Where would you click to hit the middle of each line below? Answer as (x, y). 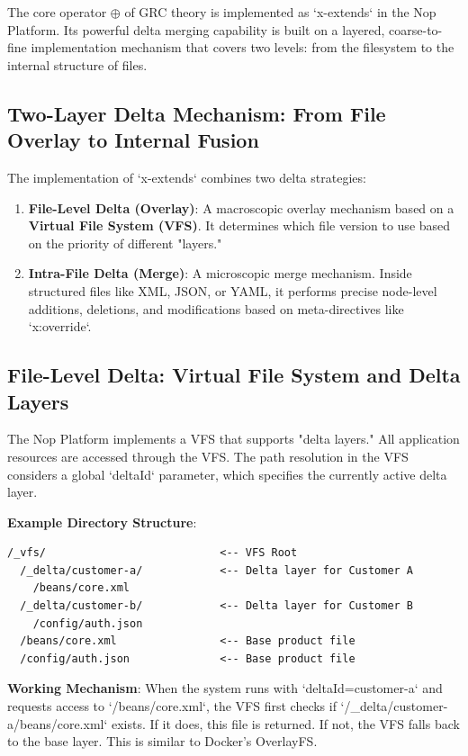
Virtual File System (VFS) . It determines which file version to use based (239, 225)
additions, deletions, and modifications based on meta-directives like (216, 308)
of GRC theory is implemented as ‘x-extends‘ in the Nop (280, 12)
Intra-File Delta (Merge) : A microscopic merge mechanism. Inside (220, 273)
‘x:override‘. (60, 326)
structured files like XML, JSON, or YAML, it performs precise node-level (233, 290)
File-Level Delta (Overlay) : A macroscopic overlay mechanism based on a (241, 207)
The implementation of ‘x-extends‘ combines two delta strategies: (187, 177)
